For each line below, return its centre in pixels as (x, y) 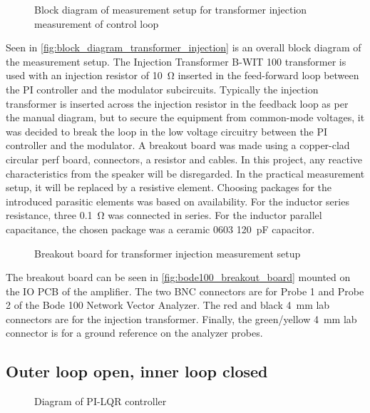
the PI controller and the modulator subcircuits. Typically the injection (162, 89)
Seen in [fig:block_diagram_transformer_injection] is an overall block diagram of (184, 47)
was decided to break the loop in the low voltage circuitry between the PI (167, 131)
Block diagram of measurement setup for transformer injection (171, 9)
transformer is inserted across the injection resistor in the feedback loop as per (177, 103)
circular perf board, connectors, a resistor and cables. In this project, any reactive (184, 159)
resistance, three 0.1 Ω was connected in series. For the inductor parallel (164, 215)
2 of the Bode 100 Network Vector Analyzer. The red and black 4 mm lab (168, 305)
